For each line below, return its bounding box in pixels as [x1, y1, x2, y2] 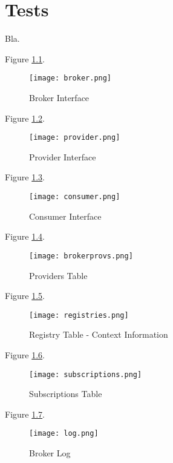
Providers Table [29, 269, 88, 281]
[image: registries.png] [29, 310, 129, 320]
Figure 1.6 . [5, 348, 45, 361]
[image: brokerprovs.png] [29, 251, 133, 260]
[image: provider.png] [29, 133, 120, 142]
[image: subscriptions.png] [29, 370, 142, 379]
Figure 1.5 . [5, 289, 45, 302]
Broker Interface [29, 91, 90, 103]
